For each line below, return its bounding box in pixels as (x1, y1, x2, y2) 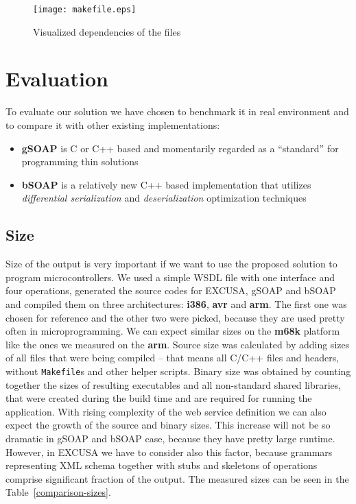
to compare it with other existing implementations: (5, 117, 220, 132)
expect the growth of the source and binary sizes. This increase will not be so (5, 418, 331, 432)
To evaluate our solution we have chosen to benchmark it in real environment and (5, 104, 349, 119)
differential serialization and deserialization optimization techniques (21, 191, 307, 205)
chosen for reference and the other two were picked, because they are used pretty (5, 310, 345, 324)
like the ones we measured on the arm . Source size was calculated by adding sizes (5, 337, 350, 351)
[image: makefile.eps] (33, 5, 137, 14)
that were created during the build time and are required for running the (5, 391, 312, 405)
